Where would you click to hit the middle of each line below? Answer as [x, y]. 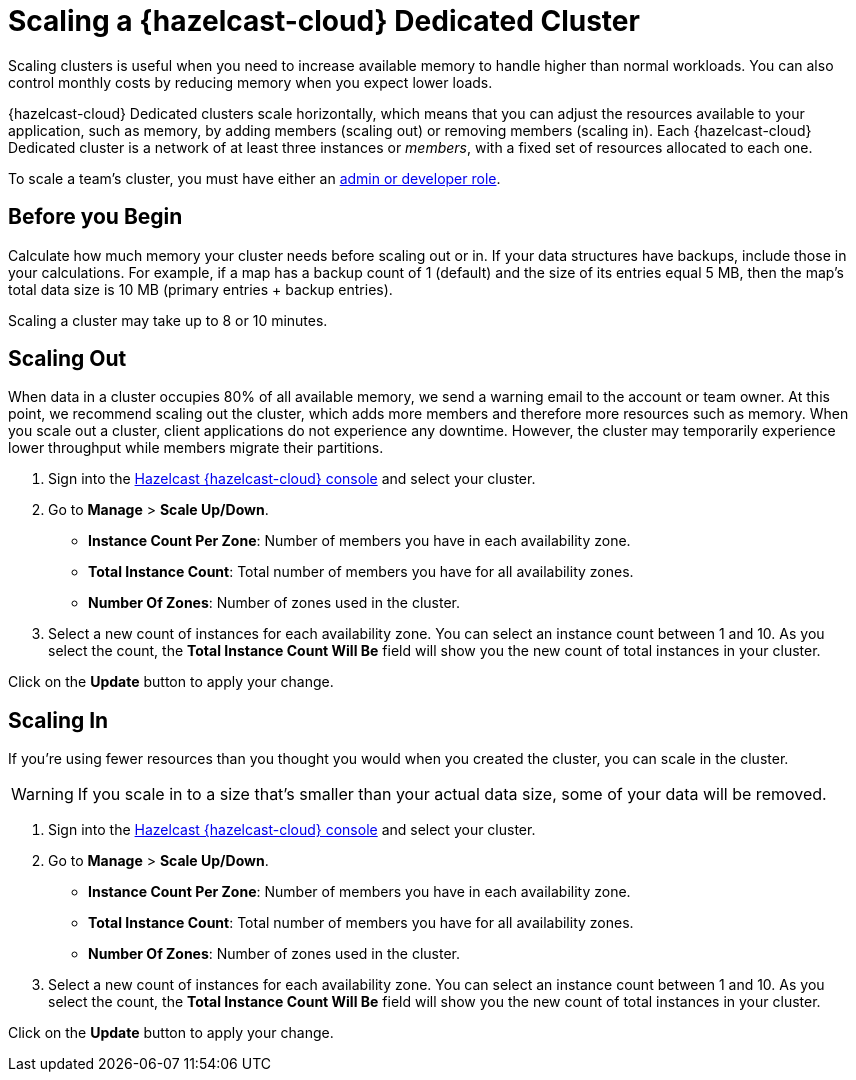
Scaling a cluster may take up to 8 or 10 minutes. [168, 320]
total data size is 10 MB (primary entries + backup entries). [200, 289]
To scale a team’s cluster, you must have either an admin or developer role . [254, 178]
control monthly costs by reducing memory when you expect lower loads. [250, 82]
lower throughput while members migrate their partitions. [196, 448]
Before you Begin [95, 217]
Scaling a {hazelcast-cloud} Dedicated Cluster [324, 21]
